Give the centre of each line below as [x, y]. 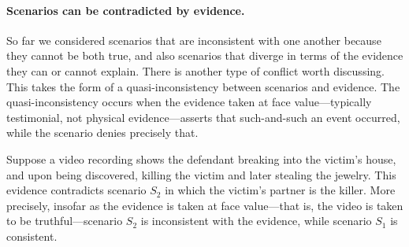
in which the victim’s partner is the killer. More [280, 190]
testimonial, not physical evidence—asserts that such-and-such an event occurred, [203, 117]
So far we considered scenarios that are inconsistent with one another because [194, 40]
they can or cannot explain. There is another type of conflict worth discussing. [195, 70]
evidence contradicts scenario [76, 190]
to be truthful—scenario [65, 221]
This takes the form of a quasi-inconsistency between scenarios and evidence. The [203, 86]
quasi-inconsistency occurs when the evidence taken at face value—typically [189, 102]
